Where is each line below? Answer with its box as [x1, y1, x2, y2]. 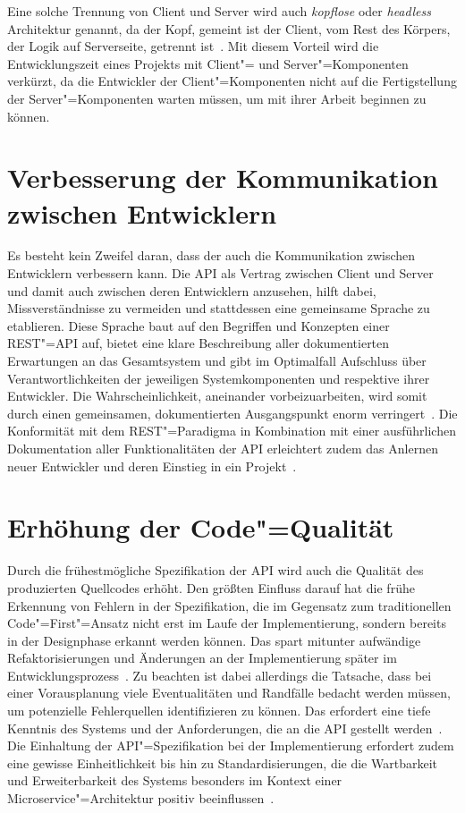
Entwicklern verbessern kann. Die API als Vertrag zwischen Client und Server [7, 264, 434, 283]
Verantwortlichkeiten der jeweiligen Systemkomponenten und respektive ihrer [7, 368, 430, 387]
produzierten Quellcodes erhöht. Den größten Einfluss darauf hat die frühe [7, 578, 415, 597]
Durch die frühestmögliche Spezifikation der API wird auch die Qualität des [7, 561, 424, 580]
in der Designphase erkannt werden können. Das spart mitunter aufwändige [7, 631, 421, 649]
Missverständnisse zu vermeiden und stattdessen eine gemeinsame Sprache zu [7, 299, 430, 318]
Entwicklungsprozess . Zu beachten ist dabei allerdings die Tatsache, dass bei [7, 665, 432, 684]
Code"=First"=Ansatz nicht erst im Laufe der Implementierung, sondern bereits [7, 614, 446, 632]
